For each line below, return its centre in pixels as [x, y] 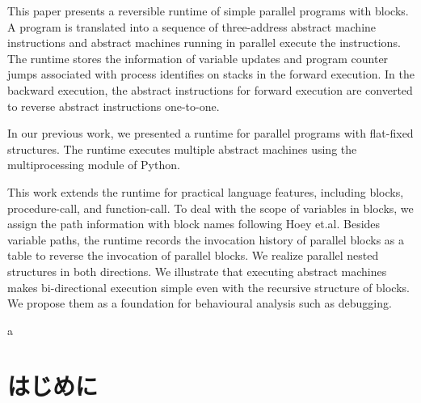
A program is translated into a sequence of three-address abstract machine [192, 26]
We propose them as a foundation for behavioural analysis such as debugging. [200, 303]
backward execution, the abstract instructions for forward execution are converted [210, 89]
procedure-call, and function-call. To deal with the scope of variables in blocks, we [210, 208]
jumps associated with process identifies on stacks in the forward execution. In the [211, 74]
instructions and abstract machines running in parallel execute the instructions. [204, 42]
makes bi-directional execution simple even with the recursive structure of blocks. [208, 287]
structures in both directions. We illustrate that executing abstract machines [197, 271]
